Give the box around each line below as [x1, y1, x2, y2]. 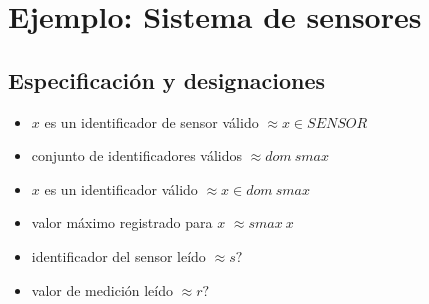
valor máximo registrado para [31, 212, 213, 233]
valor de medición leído [31, 279, 174, 300]
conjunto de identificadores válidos [31, 145, 243, 166]
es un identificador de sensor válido [44, 111, 259, 132]
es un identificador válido [44, 178, 198, 199]
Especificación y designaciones [8, 64, 326, 95]
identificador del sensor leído [31, 245, 206, 266]
